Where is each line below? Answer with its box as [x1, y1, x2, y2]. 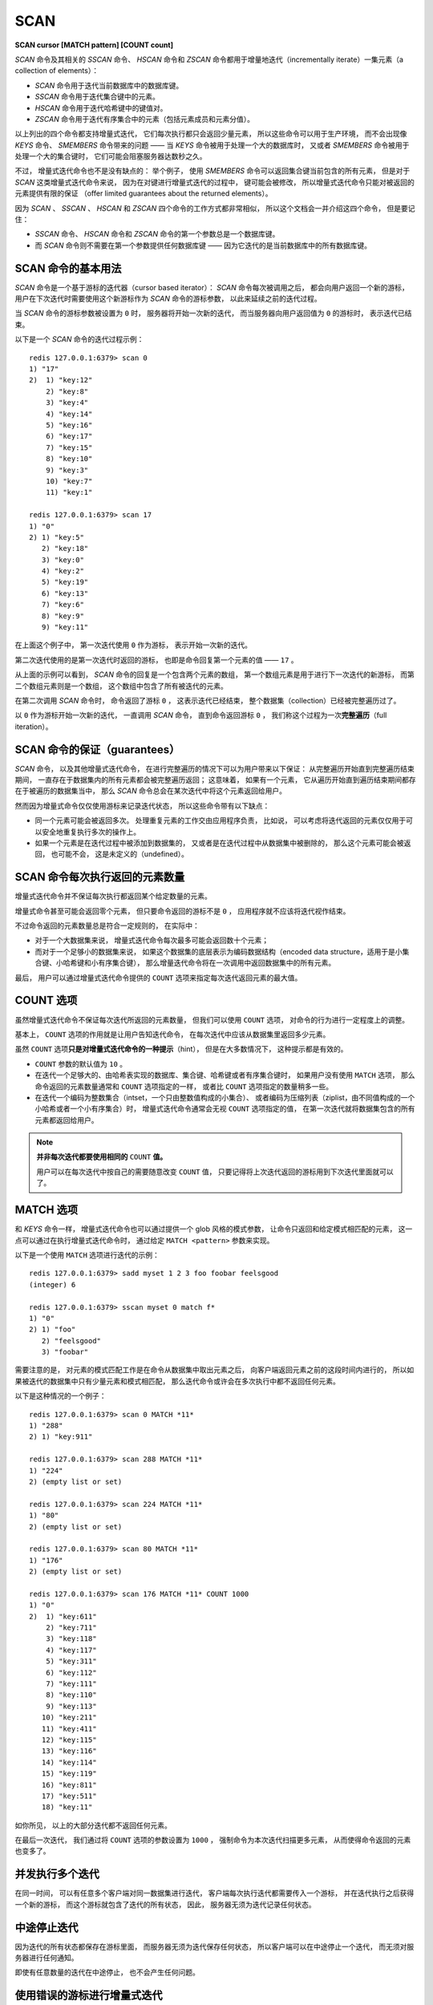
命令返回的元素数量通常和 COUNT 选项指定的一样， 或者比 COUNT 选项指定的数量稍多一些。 [34, 1081, 333, 1091]
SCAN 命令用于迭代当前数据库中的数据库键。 [34, 80, 184, 90]
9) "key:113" [45, 1701, 97, 1711]
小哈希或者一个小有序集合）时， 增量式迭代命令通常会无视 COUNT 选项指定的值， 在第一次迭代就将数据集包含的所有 [34, 1104, 415, 1114]
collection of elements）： [14, 66, 99, 75]
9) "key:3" [45, 465, 89, 475]
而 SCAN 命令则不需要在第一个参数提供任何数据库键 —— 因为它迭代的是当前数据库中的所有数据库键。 [34, 241, 372, 250]
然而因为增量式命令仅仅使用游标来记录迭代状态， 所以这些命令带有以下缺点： [14, 800, 270, 810]
